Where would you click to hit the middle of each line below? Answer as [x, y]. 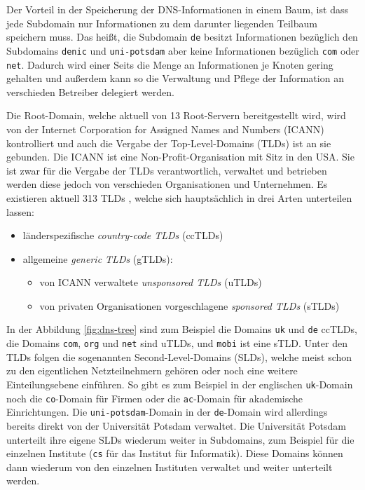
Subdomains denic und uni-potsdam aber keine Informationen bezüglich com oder [183, 50]
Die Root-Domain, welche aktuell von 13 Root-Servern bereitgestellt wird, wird [176, 115]
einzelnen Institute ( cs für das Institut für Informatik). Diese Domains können [175, 453]
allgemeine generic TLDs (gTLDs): [98, 258]
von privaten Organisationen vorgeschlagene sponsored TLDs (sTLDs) [190, 305]
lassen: [20, 211]
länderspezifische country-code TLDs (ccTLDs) [123, 235]
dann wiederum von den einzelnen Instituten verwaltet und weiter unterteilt [170, 467]
